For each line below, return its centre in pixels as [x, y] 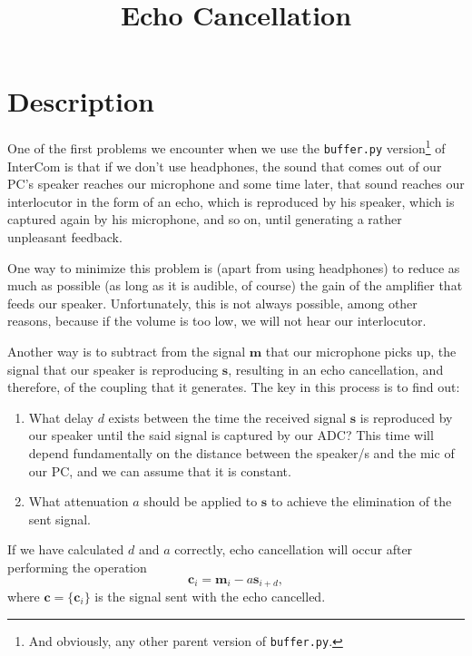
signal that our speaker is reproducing [113, 369]
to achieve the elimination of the [361, 501]
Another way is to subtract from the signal [127, 351]
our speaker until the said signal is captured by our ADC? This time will [231, 435]
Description [81, 101]
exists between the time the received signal [227, 417]
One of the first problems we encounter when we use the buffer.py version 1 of [226, 147]
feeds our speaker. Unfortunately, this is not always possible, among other [212, 303]
